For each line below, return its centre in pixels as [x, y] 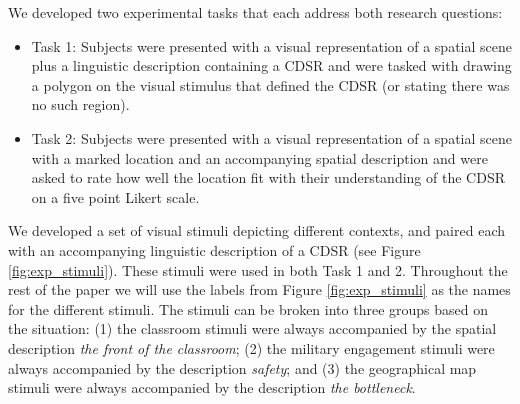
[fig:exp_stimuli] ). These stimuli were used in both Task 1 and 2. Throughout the [258, 269]
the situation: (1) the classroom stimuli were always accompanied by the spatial [252, 328]
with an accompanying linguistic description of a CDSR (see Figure [214, 249]
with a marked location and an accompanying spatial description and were [259, 157]
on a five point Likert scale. [115, 196]
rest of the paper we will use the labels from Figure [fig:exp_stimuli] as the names [259, 289]
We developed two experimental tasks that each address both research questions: [255, 12]
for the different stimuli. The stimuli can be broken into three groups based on [248, 308]
